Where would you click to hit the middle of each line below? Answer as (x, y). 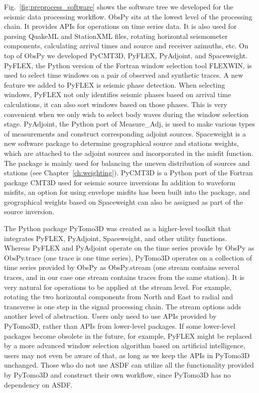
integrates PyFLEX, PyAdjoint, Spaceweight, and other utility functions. (116, 238)
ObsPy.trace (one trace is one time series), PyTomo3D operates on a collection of (128, 257)
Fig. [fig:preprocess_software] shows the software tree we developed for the (119, 6)
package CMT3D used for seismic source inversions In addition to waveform (120, 182)
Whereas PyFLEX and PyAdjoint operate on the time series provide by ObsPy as (129, 248)
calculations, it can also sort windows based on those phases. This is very (116, 104)
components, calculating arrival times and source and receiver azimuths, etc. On (126, 46)
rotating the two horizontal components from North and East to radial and (119, 297)
